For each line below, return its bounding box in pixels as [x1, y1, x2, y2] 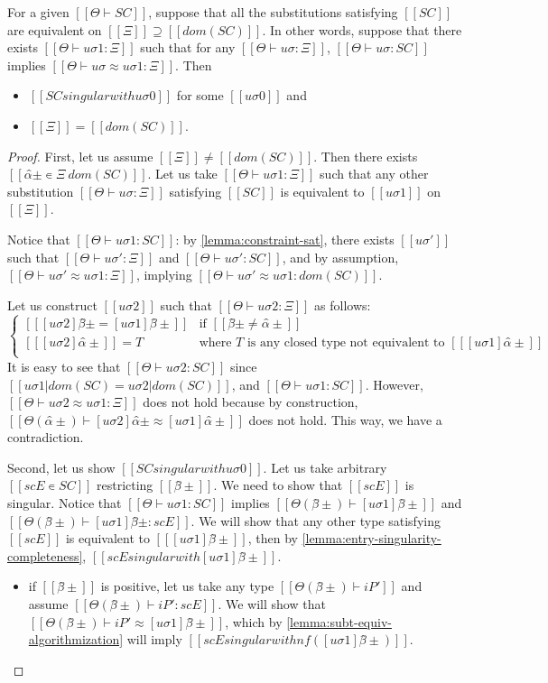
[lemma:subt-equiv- [286, 612, 392, 631]
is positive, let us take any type [100, 577, 274, 595]
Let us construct [7, 295, 98, 314]
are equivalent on [7, 20, 102, 39]
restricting [96, 475, 153, 494]
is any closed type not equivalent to [246, 336, 445, 349]
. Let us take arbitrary [263, 457, 387, 476]
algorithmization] [28, 630, 124, 649]
